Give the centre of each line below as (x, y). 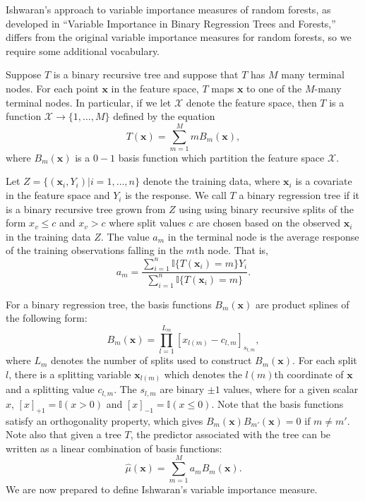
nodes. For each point (52, 88)
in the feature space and (58, 195)
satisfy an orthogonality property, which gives (104, 420)
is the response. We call (176, 195)
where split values (147, 223)
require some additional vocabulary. (83, 50)
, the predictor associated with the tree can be (231, 434)
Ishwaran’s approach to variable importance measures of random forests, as (168, 9)
